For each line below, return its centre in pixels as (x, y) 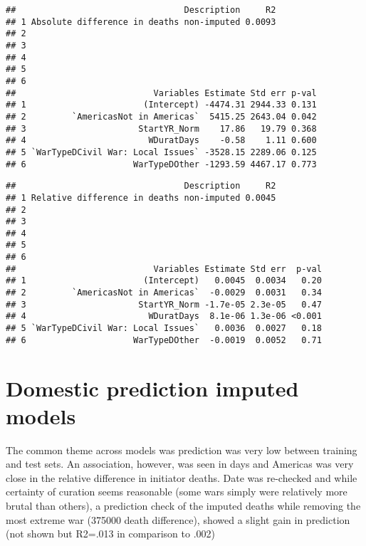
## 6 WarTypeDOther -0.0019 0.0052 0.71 (164, 340)
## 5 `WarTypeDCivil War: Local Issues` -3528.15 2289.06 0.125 (161, 152)
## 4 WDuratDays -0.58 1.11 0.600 (161, 141)
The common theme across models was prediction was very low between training (182, 450)
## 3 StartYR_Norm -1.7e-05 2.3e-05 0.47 (164, 304)
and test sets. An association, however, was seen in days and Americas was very (180, 464)
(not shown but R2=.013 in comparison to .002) (111, 534)
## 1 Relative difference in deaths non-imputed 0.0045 (141, 198)
